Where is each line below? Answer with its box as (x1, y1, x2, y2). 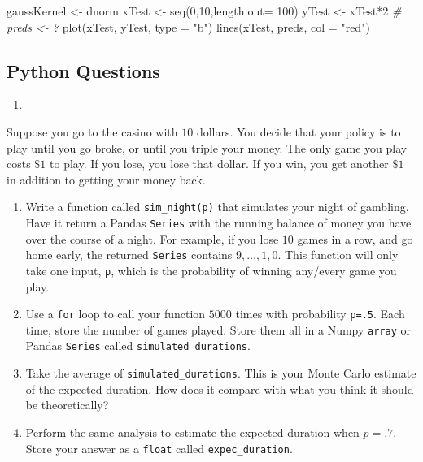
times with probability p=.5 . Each (235, 305, 405, 322)
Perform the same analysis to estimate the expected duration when (25, 423, 360, 440)
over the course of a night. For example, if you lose (25, 230, 279, 247)
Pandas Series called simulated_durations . (25, 337, 251, 354)
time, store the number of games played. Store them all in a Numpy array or (25, 321, 411, 338)
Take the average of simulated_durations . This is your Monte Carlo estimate (25, 365, 416, 382)
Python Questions (7, 58, 160, 83)
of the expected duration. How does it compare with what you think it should (25, 380, 414, 397)
